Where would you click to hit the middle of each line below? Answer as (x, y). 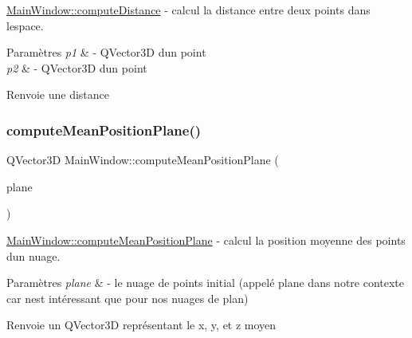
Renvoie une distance (58, 94)
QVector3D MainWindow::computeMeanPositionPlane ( (143, 160)
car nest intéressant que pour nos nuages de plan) (128, 298)
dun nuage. (33, 255)
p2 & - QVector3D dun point (77, 67)
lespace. (25, 25)
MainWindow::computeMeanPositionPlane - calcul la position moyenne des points (206, 240)
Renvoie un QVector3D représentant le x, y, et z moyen (141, 325)
